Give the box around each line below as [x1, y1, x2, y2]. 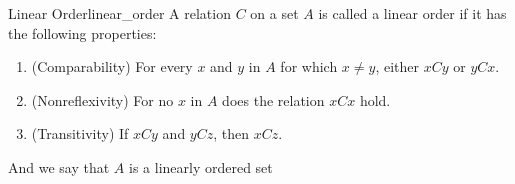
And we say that [8, 156, 110, 177]
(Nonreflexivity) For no [31, 89, 174, 110]
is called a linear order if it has [318, 3, 507, 23]
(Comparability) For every [31, 56, 193, 77]
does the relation [222, 89, 325, 110]
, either [375, 56, 420, 77]
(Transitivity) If [31, 123, 129, 144]
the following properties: [8, 22, 157, 43]
